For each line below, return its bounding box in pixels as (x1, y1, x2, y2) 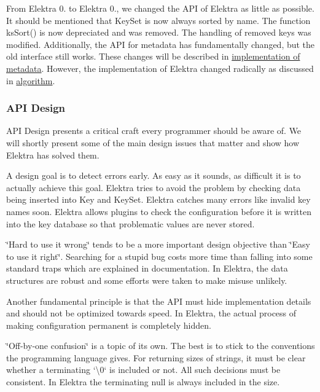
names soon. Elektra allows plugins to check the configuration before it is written (6, 205, 311, 218)
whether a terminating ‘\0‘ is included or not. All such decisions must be (6, 363, 281, 376)
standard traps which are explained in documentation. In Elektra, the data (6, 262, 288, 275)
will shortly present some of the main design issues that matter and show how (6, 136, 300, 149)
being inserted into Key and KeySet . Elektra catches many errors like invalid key (6, 193, 311, 206)
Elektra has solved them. (6, 148, 100, 161)
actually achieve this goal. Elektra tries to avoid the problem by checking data (6, 181, 301, 194)
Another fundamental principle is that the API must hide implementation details (6, 294, 311, 307)
